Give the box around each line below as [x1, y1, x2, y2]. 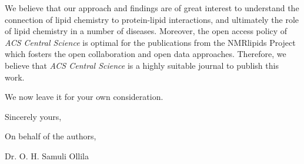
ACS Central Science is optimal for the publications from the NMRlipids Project [5, 36, 296, 48]
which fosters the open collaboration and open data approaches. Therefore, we [5, 48, 286, 60]
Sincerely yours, [5, 110, 62, 122]
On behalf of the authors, [5, 130, 96, 142]
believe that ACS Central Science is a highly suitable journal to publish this [5, 59, 279, 71]
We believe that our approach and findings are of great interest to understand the [5, 2, 299, 14]
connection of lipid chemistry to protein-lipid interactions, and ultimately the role [5, 13, 299, 25]
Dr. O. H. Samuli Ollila [5, 149, 89, 162]
